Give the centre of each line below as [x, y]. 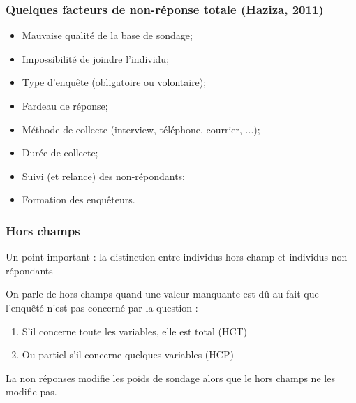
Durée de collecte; [60, 153]
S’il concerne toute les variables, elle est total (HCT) [135, 331]
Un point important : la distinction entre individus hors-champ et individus [167, 257]
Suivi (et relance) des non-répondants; [103, 176]
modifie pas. [31, 391]
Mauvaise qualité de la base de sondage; [107, 35]
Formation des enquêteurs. [79, 199]
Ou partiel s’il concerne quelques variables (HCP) [128, 354]
